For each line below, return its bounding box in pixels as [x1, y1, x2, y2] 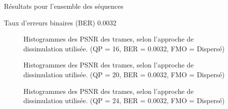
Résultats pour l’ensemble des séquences [4, 1, 124, 11]
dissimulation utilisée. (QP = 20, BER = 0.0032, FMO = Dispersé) [23, 69, 225, 79]
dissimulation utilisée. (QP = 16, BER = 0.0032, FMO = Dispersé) [23, 43, 225, 53]
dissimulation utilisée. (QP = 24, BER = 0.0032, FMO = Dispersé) [23, 95, 225, 106]
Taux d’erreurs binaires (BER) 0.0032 [4, 17, 116, 27]
